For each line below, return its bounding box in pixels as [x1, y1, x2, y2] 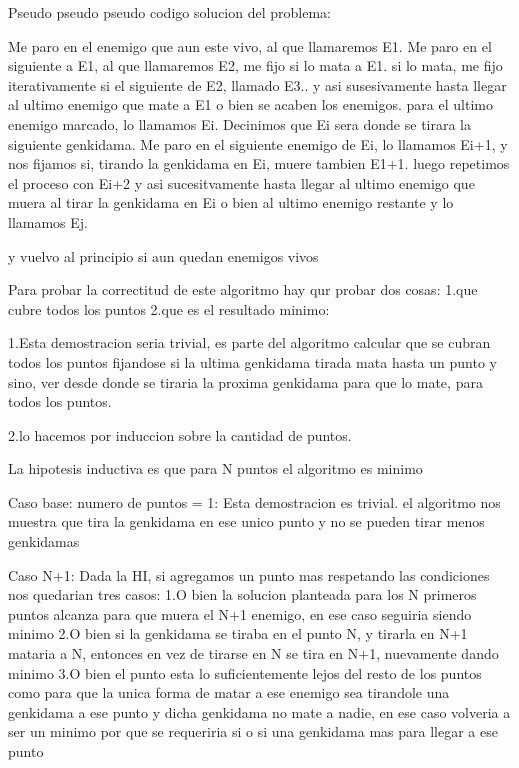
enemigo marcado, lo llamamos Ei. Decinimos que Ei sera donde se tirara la [8, 113, 472, 134]
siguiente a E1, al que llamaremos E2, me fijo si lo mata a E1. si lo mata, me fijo [8, 55, 503, 76]
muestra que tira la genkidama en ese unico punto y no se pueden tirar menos [8, 511, 485, 532]
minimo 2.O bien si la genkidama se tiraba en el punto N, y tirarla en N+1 [8, 623, 468, 644]
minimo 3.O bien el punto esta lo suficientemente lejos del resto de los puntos [8, 662, 482, 683]
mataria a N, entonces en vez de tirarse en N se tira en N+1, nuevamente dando [8, 643, 499, 664]
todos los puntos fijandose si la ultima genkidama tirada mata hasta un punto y [8, 351, 497, 372]
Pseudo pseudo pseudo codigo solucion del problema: [8, 2, 331, 22]
